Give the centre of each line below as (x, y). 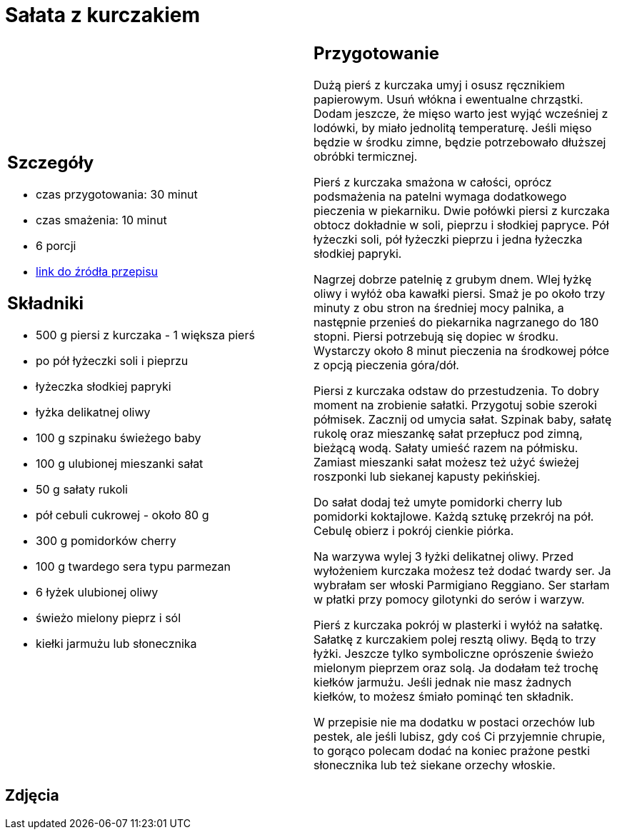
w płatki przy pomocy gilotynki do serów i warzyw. (449, 599)
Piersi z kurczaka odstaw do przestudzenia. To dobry (456, 390)
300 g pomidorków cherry (106, 541)
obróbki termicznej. (366, 156)
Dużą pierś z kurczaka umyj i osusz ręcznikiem (440, 85)
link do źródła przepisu (97, 272)
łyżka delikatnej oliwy (93, 412)
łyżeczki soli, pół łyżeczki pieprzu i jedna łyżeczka (448, 239)
